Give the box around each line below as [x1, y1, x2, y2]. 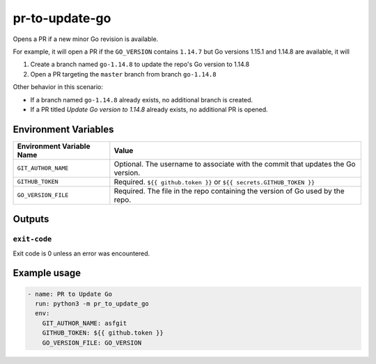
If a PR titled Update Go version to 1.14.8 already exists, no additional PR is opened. [30, 105, 268, 113]
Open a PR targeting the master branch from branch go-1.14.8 [30, 70, 217, 78]
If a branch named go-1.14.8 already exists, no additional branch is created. [30, 95, 253, 104]
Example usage [13, 267, 81, 279]
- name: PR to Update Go [27, 290, 113, 298]
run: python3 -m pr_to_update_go [35, 299, 149, 308]
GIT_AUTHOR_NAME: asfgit [42, 319, 127, 327]
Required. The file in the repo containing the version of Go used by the [113, 186, 345, 196]
